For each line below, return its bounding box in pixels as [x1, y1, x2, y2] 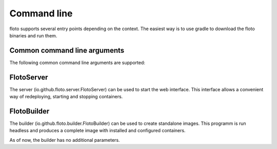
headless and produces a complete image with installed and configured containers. [9, 127, 186, 134]
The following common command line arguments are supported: [9, 59, 146, 66]
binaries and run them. [9, 32, 57, 38]
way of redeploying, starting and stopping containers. [9, 94, 123, 100]
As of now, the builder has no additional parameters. [9, 137, 120, 143]
